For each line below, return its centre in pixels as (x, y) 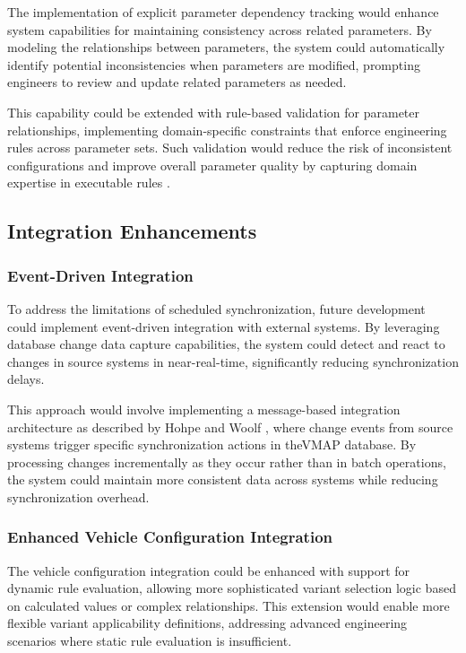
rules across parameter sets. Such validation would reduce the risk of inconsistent (230, 148)
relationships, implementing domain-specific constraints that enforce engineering (227, 130)
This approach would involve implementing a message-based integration (204, 409)
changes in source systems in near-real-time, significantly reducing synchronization (233, 361)
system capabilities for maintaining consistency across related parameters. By (220, 29)
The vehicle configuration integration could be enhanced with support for (209, 570)
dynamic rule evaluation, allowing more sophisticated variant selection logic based (232, 588)
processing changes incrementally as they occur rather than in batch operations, (227, 461)
